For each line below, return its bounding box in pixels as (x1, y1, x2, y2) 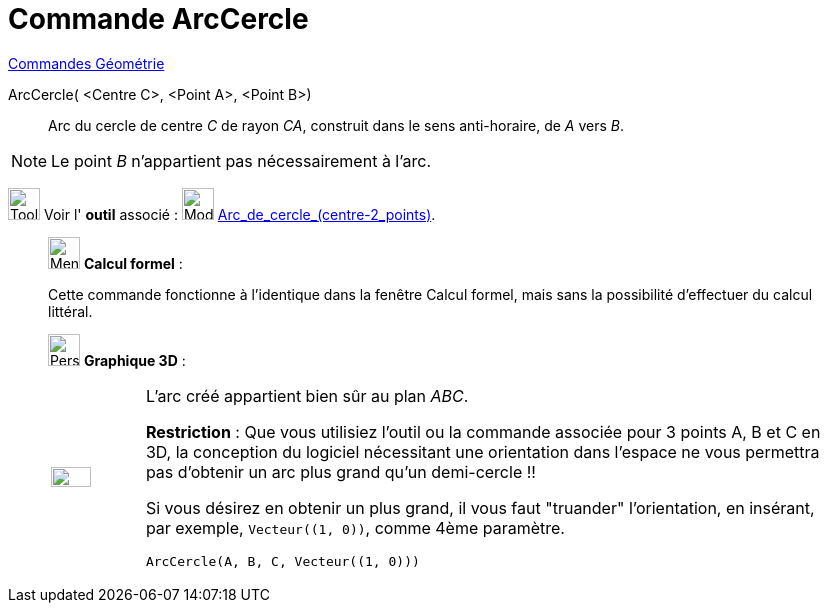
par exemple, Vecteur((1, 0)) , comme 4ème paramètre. (145, 517, 565, 538)
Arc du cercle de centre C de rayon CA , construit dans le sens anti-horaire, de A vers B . (48, 116, 625, 134)
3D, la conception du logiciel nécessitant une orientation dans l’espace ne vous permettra (145, 441, 820, 462)
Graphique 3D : (83, 351, 186, 369)
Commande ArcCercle (8, 2, 309, 36)
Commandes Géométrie (8, 54, 165, 72)
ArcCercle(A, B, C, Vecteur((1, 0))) (145, 553, 420, 569)
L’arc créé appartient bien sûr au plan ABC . (145, 385, 469, 406)
